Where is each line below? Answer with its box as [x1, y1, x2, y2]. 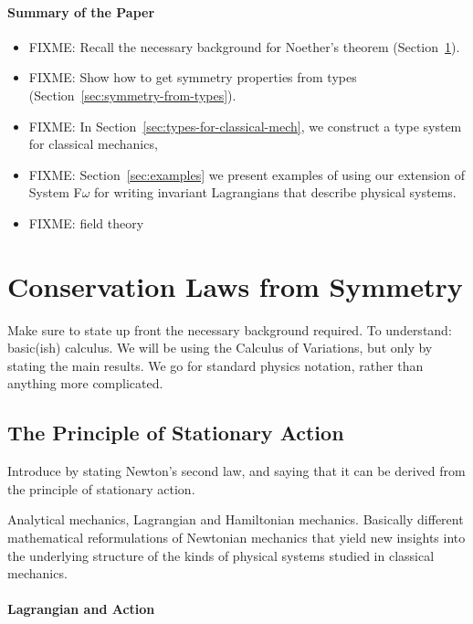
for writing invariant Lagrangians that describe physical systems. [94, 183, 457, 202]
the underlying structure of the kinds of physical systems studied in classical [7, 545, 435, 565]
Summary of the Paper [7, 2, 155, 21]
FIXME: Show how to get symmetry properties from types [28, 68, 357, 87]
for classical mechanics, [28, 134, 158, 153]
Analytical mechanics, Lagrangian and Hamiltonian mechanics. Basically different [7, 510, 464, 529]
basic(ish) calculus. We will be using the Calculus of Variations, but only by [7, 338, 433, 357]
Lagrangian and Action [7, 599, 155, 619]
